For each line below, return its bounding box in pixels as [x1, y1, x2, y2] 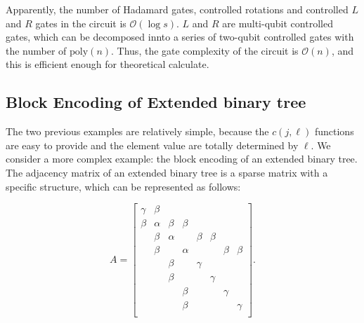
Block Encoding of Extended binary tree [6, 91, 306, 113]
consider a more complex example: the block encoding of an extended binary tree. [6, 151, 358, 166]
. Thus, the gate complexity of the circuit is [111, 43, 299, 57]
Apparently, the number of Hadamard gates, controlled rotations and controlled [6, 2, 349, 16]
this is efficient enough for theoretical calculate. [6, 57, 209, 71]
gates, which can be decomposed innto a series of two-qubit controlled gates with [6, 29, 354, 44]
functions [314, 124, 354, 139]
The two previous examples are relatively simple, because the [6, 124, 269, 139]
